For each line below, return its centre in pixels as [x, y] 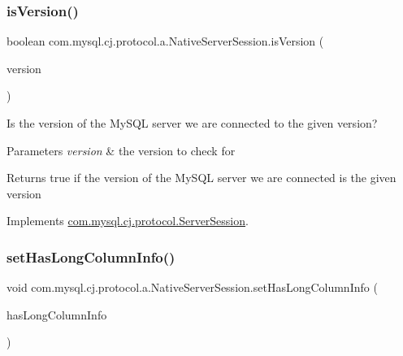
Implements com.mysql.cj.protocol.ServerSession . [128, 221]
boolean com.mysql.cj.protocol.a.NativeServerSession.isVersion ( [165, 41]
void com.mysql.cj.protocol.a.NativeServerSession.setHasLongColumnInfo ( [192, 287]
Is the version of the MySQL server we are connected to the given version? [192, 123]
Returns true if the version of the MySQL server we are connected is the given [201, 178]
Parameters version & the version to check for [121, 150]
